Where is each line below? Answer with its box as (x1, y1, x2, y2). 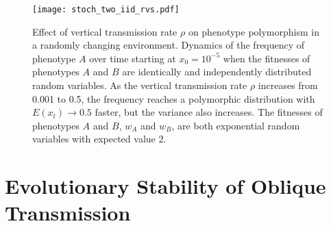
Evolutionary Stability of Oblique (5, 172, 326, 200)
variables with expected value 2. (32, 131, 167, 146)
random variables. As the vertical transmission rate (32, 78, 247, 92)
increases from (258, 78, 318, 92)
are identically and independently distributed (122, 64, 312, 79)
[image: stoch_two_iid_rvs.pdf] (32, 5, 180, 14)
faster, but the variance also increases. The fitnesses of (95, 105, 323, 119)
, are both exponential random (171, 118, 300, 132)
